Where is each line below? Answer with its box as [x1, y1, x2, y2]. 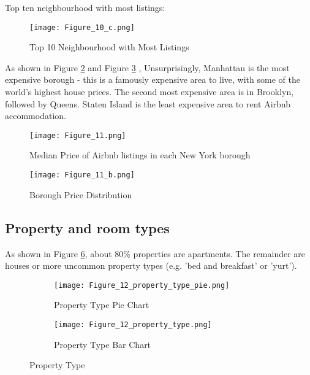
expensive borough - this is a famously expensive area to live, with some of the [5, 73, 300, 86]
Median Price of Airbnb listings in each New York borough [29, 149, 251, 161]
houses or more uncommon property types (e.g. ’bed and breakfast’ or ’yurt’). [5, 259, 297, 272]
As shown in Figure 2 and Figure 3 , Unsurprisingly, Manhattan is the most [5, 61, 290, 74]
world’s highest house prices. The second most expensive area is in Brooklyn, [5, 85, 294, 98]
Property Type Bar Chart [54, 338, 151, 350]
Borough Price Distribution [29, 188, 132, 201]
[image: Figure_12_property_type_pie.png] [54, 280, 230, 290]
